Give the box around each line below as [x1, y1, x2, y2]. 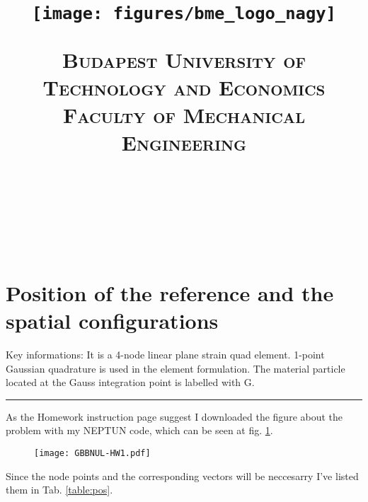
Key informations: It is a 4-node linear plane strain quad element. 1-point [6, 346, 325, 361]
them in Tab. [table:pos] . [6, 482, 113, 497]
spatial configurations [6, 306, 219, 334]
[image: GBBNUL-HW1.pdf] [34, 448, 151, 458]
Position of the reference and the [6, 278, 334, 307]
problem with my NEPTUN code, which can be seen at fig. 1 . [6, 423, 273, 438]
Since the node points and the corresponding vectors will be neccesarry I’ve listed [6, 468, 359, 483]
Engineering [121, 128, 247, 157]
